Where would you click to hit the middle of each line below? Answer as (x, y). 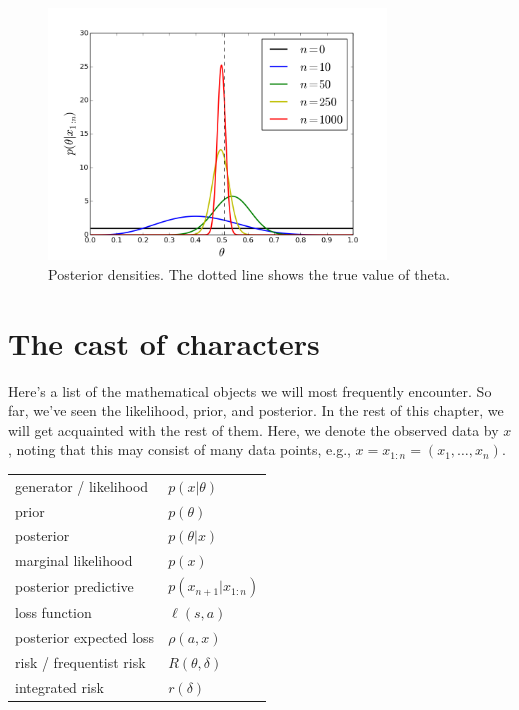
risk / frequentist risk (80, 662)
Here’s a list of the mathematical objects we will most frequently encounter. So (250, 390)
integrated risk (59, 686)
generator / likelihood (82, 485)
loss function (53, 612)
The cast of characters (164, 342)
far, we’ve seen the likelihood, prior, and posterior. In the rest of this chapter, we (256, 410)
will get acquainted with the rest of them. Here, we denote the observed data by (253, 429)
